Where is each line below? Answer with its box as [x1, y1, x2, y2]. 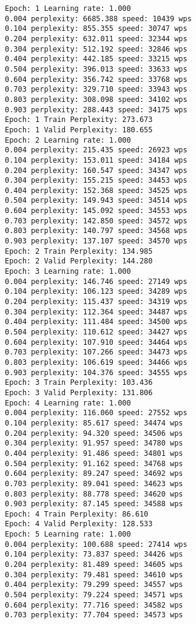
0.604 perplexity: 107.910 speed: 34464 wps [5, 337, 188, 347]
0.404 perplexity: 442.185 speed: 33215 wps [5, 55, 188, 64]
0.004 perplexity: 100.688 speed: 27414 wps [5, 540, 188, 549]
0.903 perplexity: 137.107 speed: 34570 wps [5, 237, 188, 246]
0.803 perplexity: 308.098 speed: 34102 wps [5, 95, 188, 104]
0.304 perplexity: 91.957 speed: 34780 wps [5, 439, 183, 448]
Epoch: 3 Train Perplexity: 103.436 [5, 378, 153, 387]
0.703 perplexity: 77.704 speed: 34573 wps [5, 611, 183, 620]
